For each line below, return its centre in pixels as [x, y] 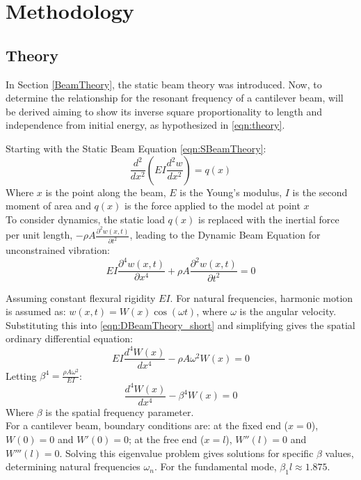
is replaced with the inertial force [268, 219]
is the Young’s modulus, [231, 192]
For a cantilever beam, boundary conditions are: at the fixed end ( [147, 425]
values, [339, 453]
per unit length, [39, 235]
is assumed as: [36, 311]
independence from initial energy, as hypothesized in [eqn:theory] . [145, 125]
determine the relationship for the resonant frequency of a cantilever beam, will [175, 98]
